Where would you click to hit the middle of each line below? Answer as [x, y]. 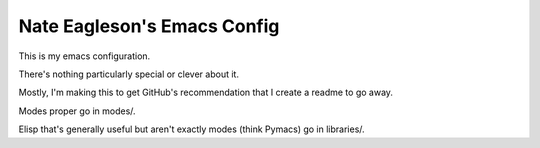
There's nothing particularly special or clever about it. [129, 74]
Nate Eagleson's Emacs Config [149, 26]
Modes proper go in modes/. [77, 111]
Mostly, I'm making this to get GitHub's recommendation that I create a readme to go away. [206, 92]
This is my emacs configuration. [84, 56]
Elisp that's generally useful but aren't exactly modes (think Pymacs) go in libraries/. [191, 129]
